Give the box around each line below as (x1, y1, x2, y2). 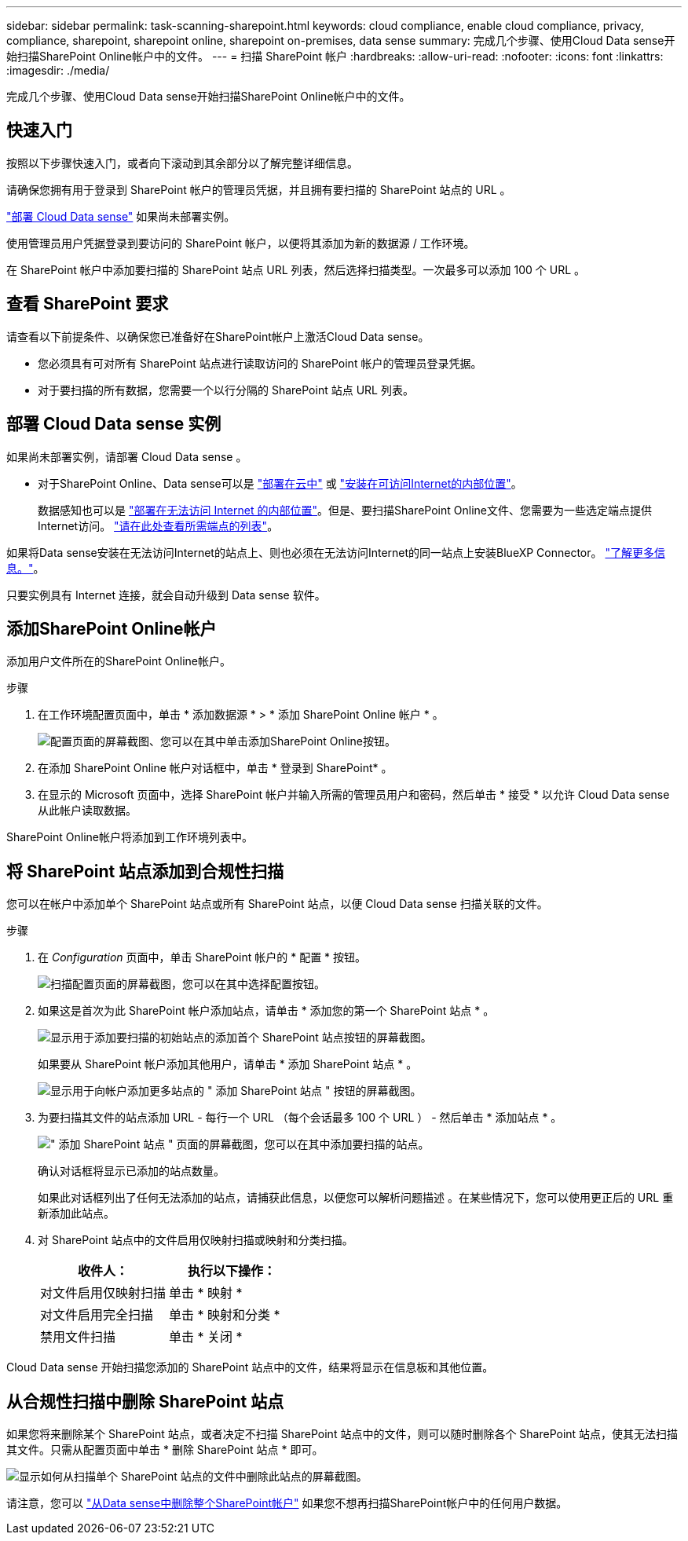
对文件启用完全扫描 (40, 1307, 154, 1323)
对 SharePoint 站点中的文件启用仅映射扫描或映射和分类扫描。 (38, 1233, 353, 1247)
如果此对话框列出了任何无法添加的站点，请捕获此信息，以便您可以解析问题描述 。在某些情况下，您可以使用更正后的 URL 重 (38, 1191, 674, 1205)
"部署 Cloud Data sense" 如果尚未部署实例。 (6, 209, 236, 223)
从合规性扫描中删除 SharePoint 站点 (6, 1391, 284, 1411)
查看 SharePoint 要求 (6, 294, 169, 314)
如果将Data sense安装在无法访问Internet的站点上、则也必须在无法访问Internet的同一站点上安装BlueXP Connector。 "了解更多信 (6, 545, 665, 559)
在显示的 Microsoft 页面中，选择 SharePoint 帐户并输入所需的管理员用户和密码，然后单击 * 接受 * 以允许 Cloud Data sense (38, 788, 670, 802)
